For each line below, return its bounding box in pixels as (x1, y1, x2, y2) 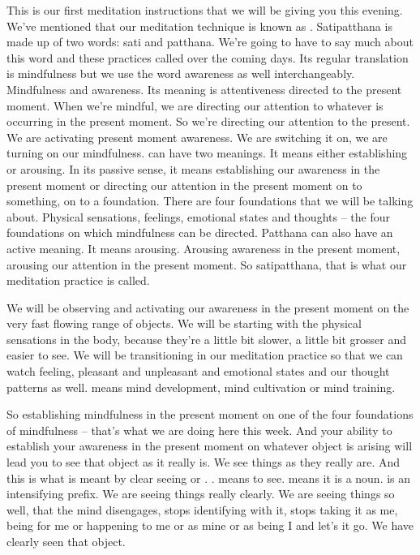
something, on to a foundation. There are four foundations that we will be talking (6, 192, 414, 209)
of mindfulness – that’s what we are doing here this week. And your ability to (6, 421, 392, 438)
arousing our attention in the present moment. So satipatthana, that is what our (6, 256, 407, 273)
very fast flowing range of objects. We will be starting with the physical (6, 315, 362, 332)
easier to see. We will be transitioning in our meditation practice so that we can (6, 346, 403, 364)
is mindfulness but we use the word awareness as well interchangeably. (6, 65, 355, 82)
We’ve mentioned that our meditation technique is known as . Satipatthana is (6, 17, 392, 34)
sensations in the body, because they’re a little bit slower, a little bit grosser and (6, 330, 407, 347)
